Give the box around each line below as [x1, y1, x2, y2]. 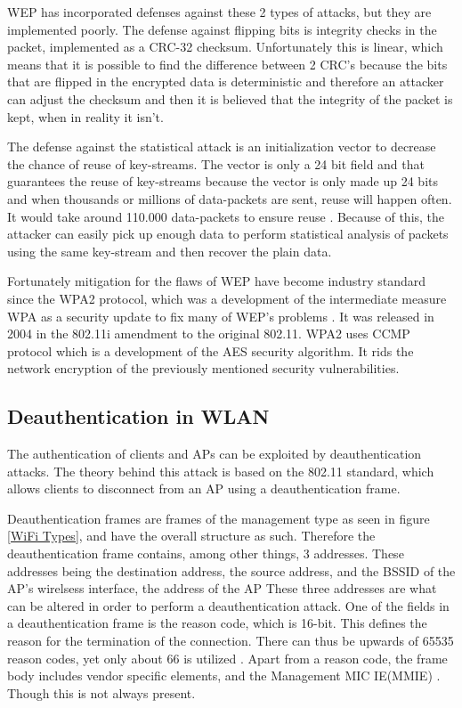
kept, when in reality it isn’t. [7, 107, 164, 126]
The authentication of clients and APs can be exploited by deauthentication [7, 444, 422, 463]
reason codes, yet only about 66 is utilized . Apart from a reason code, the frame [7, 648, 448, 667]
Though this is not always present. [7, 683, 196, 702]
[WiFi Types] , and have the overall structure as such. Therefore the [7, 526, 376, 545]
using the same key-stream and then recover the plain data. [7, 241, 332, 260]
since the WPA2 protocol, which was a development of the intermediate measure [7, 289, 447, 307]
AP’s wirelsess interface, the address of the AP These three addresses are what [7, 579, 437, 598]
